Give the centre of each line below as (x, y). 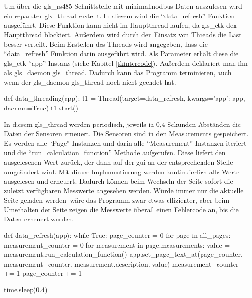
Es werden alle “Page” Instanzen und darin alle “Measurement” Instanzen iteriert (125, 143)
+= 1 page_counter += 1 (43, 273)
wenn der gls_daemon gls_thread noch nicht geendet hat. (90, 82)
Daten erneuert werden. (39, 219)
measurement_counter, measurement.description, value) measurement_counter (121, 263)
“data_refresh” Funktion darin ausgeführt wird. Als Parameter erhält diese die (121, 53)
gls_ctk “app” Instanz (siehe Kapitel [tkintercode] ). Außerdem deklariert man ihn (126, 63)
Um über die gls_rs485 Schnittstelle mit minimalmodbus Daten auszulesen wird (123, 6)
